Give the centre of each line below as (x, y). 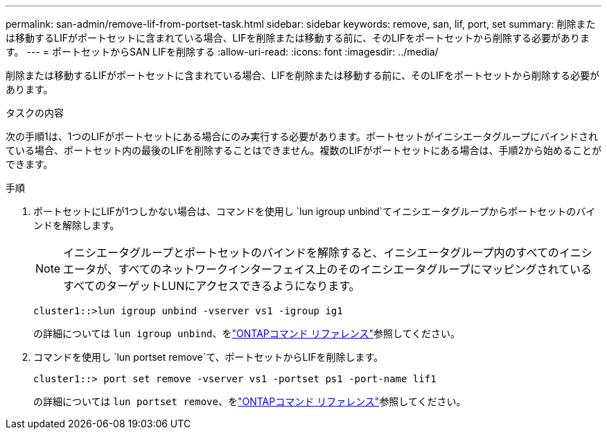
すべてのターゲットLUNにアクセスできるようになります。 (212, 286)
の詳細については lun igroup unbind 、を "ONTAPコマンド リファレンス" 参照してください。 (247, 333)
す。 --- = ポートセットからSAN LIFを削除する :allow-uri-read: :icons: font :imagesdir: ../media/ (222, 52)
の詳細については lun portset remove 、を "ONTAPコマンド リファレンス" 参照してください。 (250, 401)
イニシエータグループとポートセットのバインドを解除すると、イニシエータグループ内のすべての (311, 253)
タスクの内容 (35, 113)
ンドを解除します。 (77, 225)
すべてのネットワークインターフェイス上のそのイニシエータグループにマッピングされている (355, 269)
